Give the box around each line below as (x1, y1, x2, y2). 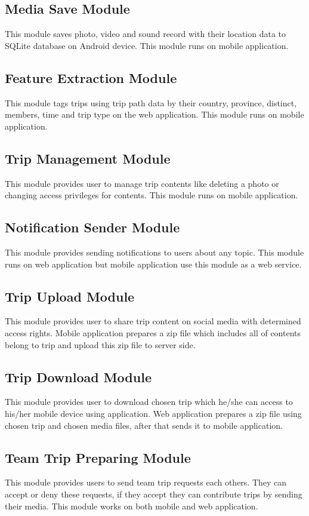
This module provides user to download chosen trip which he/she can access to (5, 395, 293, 408)
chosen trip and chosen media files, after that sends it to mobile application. (5, 419, 283, 431)
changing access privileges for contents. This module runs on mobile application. (5, 189, 298, 201)
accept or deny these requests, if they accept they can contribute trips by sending (5, 487, 302, 500)
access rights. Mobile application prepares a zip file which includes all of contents (5, 326, 301, 339)
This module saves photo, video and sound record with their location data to (5, 27, 286, 40)
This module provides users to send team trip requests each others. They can (5, 476, 287, 489)
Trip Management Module (5, 149, 171, 167)
